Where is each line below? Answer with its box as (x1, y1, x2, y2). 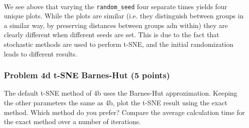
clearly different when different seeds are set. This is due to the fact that (4, 29, 219, 40)
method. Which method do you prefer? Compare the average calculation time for (4, 107, 245, 117)
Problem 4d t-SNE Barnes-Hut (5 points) (4, 69, 170, 81)
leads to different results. (4, 48, 78, 58)
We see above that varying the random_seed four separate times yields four (4, 1, 227, 11)
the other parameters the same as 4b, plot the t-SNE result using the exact (4, 98, 228, 108)
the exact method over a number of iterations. (4, 116, 141, 127)
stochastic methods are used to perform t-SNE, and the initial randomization (4, 39, 233, 49)
